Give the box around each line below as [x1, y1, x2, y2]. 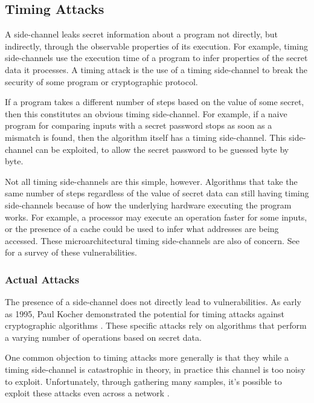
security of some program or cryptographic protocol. [5, 75, 198, 88]
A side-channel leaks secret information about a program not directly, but [5, 28, 278, 40]
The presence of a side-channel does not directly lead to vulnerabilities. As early [5, 295, 301, 308]
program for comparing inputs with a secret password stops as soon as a [5, 119, 272, 132]
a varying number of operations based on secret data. [5, 330, 202, 343]
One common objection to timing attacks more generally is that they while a [5, 351, 289, 364]
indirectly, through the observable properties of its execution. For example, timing [5, 39, 308, 52]
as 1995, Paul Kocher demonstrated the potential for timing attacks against [5, 307, 285, 320]
